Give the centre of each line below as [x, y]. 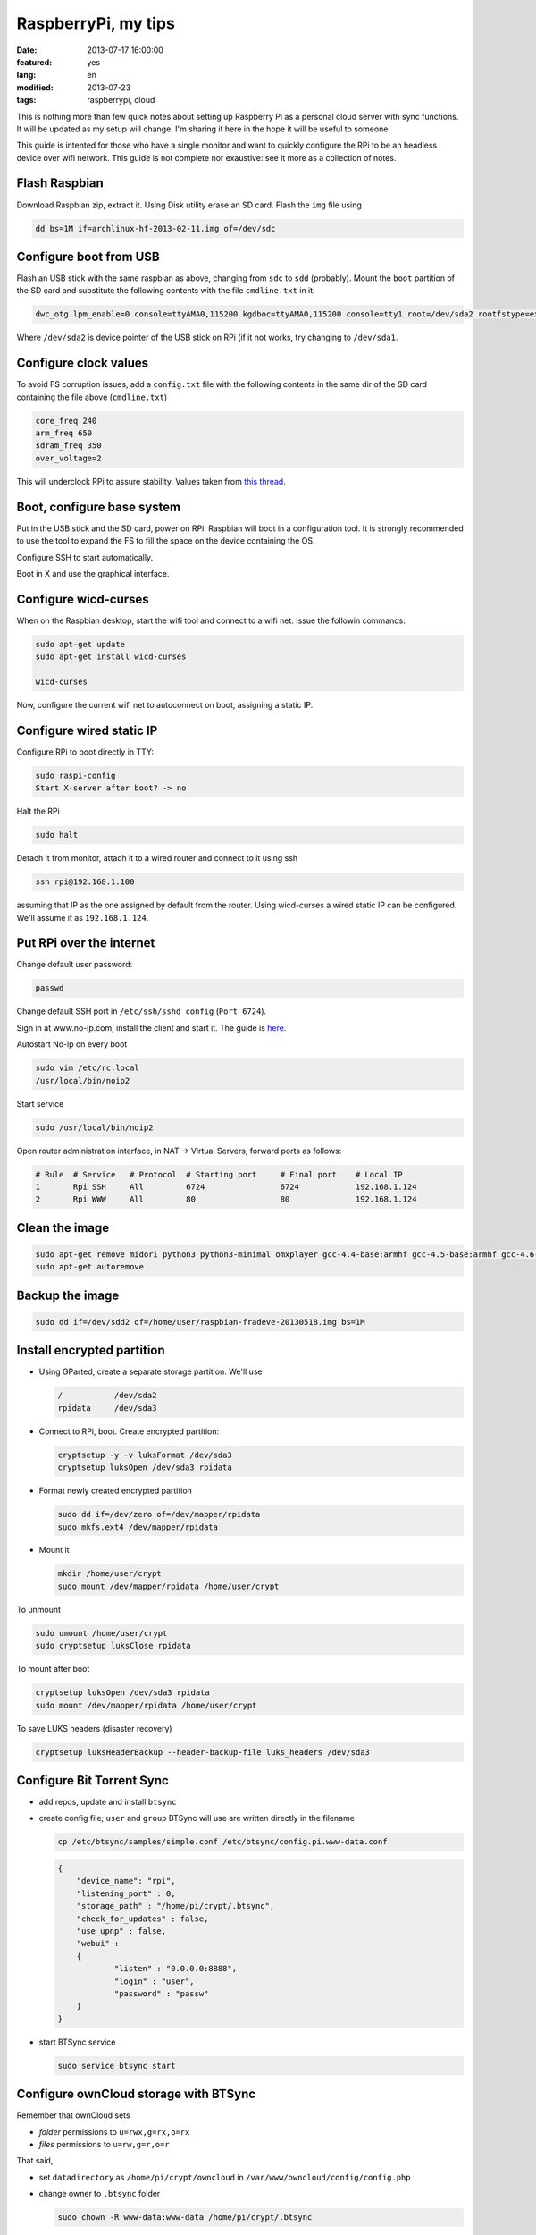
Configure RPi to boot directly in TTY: [85, 752]
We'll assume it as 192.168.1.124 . [83, 917]
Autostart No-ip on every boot [72, 1044]
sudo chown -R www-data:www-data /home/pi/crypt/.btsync [185, 2218]
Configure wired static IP [87, 730]
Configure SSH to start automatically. [85, 557]
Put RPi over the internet [86, 943]
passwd [50, 988]
